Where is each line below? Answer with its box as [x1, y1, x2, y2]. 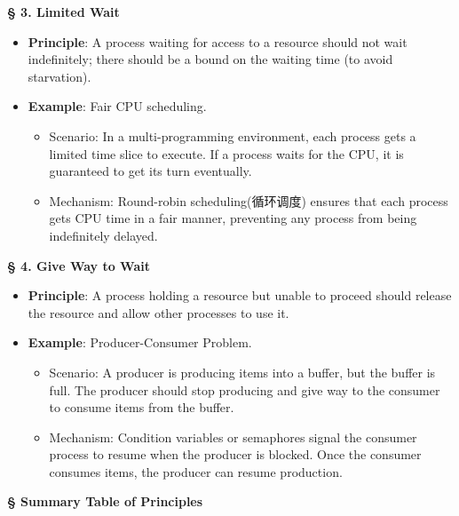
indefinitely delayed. [49, 226, 158, 244]
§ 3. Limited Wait [7, 3, 120, 20]
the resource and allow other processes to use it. [28, 303, 289, 322]
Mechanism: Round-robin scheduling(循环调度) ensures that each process [49, 191, 448, 210]
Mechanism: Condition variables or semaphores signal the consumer [49, 427, 417, 446]
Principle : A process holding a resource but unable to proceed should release [28, 286, 452, 305]
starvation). [28, 67, 91, 85]
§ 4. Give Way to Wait [7, 256, 150, 274]
